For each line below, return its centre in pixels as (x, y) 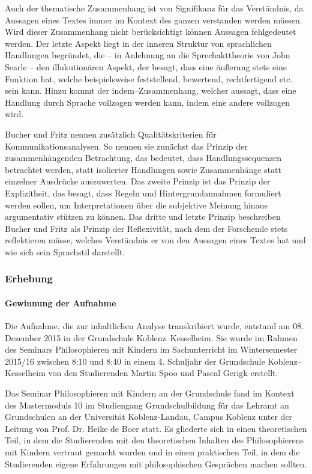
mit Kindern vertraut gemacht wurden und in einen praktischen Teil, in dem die (152, 452)
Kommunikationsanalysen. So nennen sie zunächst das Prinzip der (126, 146)
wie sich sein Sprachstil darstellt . (65, 251)
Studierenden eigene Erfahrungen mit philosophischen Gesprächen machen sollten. (156, 463)
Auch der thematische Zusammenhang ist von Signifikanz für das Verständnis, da (154, 8)
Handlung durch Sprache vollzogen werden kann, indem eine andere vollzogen (148, 102)
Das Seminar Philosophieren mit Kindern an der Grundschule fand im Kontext (150, 393)
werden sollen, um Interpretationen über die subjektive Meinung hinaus (136, 205)
